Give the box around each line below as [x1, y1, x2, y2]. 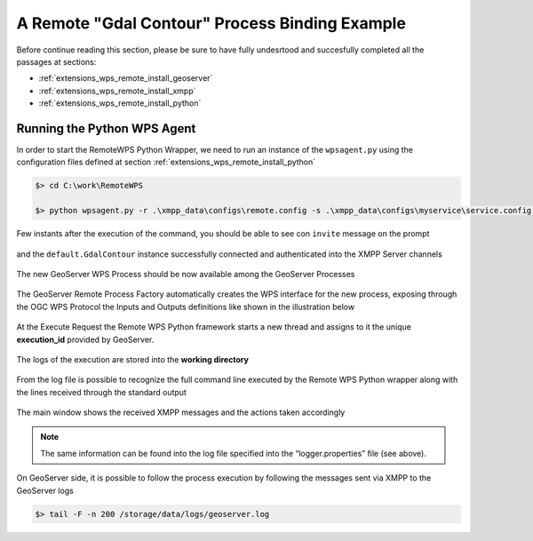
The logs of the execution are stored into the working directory [16, 354, 249, 364]
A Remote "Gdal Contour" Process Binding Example [16, 13, 406, 33]
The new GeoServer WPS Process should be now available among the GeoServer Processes [16, 268, 355, 279]
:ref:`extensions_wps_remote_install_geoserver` [38, 73, 213, 84]
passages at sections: [16, 56, 97, 67]
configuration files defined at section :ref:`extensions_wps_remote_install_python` [16, 156, 316, 168]
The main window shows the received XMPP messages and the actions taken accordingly [16, 407, 346, 418]
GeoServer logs [16, 485, 75, 496]
